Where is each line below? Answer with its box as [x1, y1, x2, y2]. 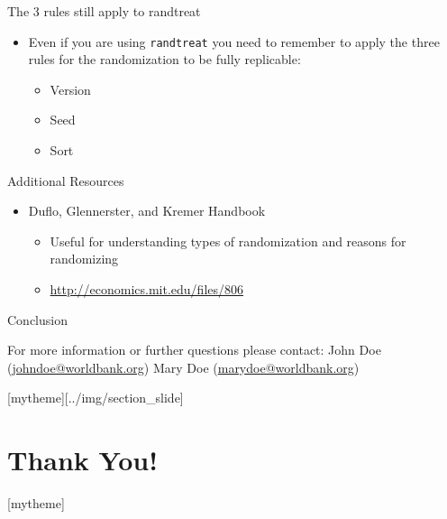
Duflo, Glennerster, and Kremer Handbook [28, 201, 266, 220]
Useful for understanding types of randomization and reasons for [50, 231, 406, 250]
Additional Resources [7, 171, 124, 190]
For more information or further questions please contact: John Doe [7, 340, 381, 359]
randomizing [50, 249, 119, 268]
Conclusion [7, 310, 68, 329]
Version [50, 79, 91, 98]
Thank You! [7, 441, 158, 478]
